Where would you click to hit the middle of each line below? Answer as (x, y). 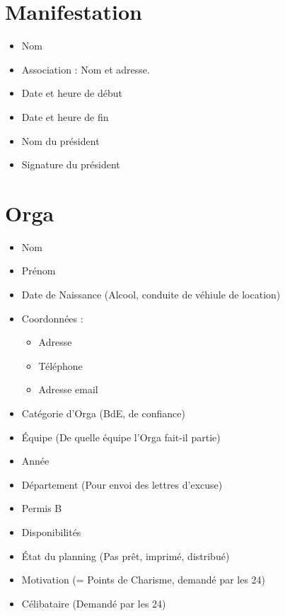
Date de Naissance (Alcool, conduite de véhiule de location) (151, 294)
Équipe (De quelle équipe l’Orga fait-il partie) (121, 437)
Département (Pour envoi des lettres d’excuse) (122, 484)
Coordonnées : (52, 318)
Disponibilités (51, 531)
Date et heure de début (72, 93)
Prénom (39, 271)
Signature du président (71, 164)
